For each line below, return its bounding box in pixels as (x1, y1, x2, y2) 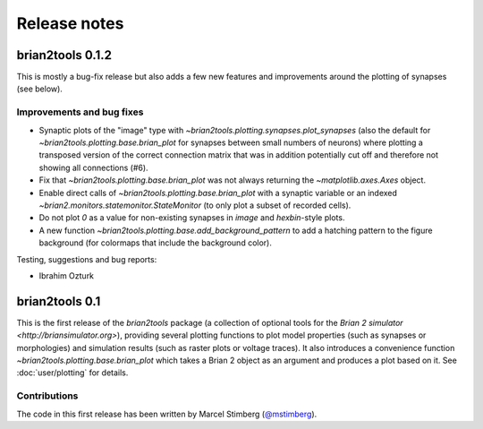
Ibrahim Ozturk (38, 270, 94, 281)
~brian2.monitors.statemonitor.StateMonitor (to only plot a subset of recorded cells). (38, 200, 352, 210)
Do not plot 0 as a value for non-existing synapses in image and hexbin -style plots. (38, 212, 345, 223)
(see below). (16, 83, 63, 94)
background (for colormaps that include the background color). (38, 237, 272, 248)
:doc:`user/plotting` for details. (16, 367, 129, 378)
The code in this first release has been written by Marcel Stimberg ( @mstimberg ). (16, 408, 318, 419)
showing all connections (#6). (38, 162, 148, 173)
